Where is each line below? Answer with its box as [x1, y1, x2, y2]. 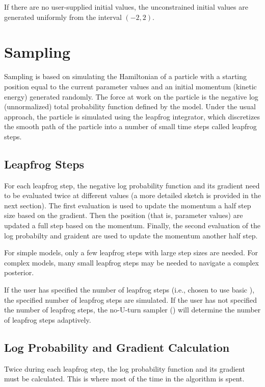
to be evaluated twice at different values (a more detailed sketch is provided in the [4, 190, 261, 201]
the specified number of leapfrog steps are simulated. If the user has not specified [4, 294, 257, 305]
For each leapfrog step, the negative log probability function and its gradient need [4, 180, 260, 190]
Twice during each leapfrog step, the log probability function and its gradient [4, 363, 245, 374]
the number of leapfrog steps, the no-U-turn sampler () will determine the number [4, 304, 261, 315]
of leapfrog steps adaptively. [4, 314, 91, 325]
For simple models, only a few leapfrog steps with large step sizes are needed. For [4, 247, 258, 258]
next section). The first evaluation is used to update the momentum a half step [4, 200, 251, 210]
